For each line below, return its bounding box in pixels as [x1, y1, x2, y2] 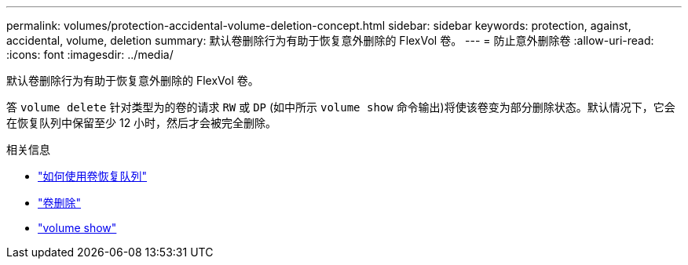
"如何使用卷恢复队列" [38, 169, 148, 183]
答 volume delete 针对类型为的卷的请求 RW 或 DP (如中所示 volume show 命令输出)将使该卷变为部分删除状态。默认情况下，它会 [6, 100, 675, 114]
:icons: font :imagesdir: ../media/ [6, 48, 174, 61]
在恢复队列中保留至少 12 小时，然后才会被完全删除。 [6, 116, 277, 129]
